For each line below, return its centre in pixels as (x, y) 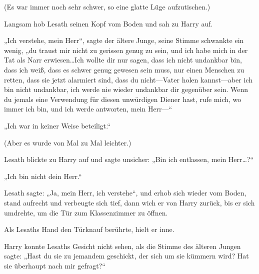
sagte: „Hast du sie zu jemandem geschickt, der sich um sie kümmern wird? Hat (126, 256)
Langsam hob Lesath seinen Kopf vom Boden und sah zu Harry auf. (108, 23)
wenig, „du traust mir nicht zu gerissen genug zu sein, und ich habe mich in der (126, 50)
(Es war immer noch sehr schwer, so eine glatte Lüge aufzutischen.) (107, 6)
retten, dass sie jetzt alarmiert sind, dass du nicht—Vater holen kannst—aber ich (128, 79)
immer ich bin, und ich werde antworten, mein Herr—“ (88, 109)
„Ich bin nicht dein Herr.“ (43, 176)
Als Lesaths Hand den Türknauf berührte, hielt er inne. (89, 229)
